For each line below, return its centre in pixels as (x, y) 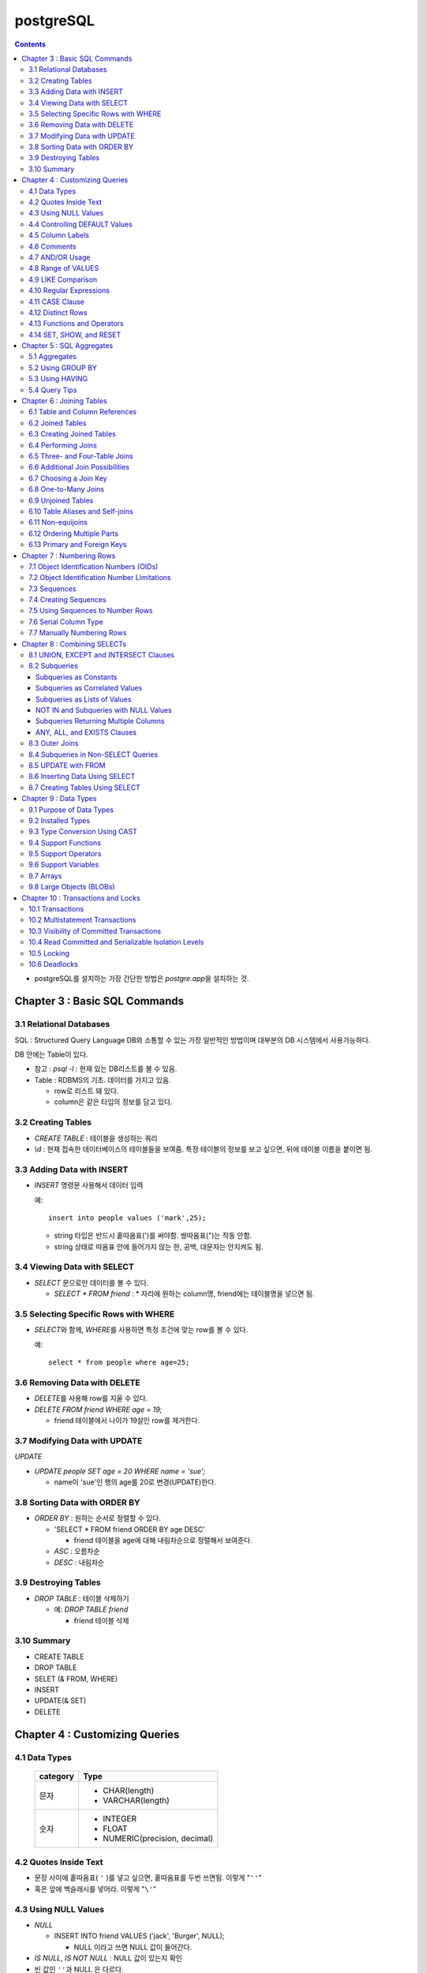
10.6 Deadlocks (54, 964)
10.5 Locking (49, 953)
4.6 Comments (52, 246)
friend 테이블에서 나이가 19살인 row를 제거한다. (127, 1421)
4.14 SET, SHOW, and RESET (75, 335)
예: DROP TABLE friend (91, 1609)
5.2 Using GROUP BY (63, 368)
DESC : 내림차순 (79, 1562)
